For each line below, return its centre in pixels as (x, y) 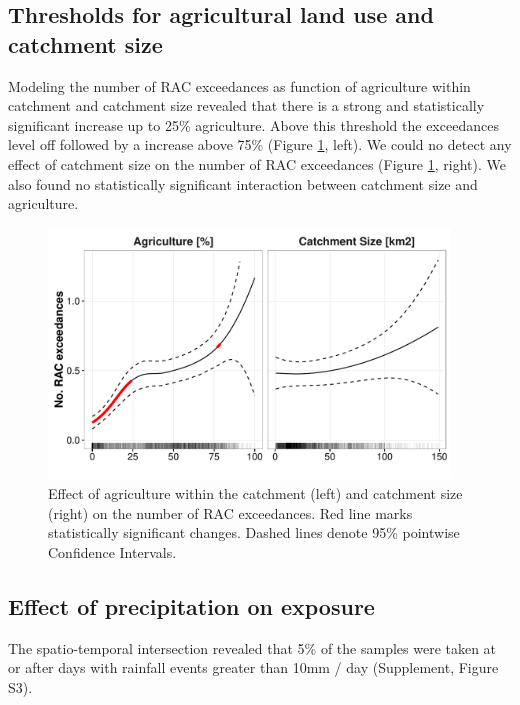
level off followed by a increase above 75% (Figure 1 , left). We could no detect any (260, 144)
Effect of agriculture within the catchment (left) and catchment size (255, 493)
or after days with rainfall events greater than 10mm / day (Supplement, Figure (253, 667)
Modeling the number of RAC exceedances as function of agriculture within (239, 85)
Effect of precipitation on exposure (191, 605)
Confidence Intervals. (112, 551)
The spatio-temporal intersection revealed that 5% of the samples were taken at (252, 647)
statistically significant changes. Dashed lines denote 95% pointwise (254, 532)
